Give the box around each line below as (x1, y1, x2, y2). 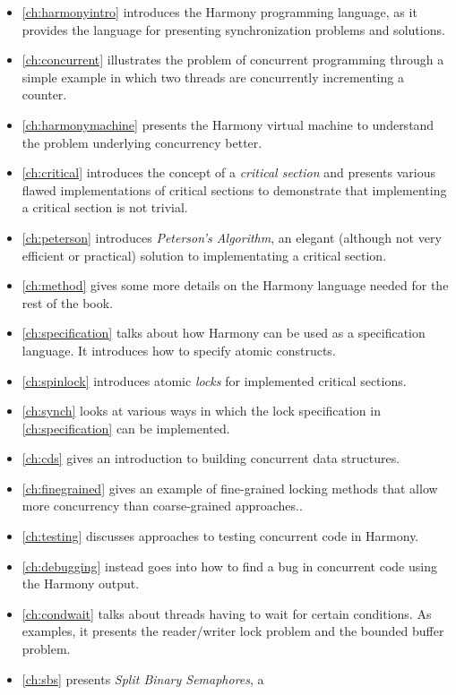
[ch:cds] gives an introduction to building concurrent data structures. (22, 449, 400, 468)
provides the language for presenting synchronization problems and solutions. (22, 20, 445, 39)
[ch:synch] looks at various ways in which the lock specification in (22, 401, 381, 420)
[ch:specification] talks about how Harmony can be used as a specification (22, 323, 426, 342)
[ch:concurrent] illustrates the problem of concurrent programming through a (22, 50, 444, 69)
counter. (22, 85, 67, 104)
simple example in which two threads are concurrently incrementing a (22, 67, 404, 86)
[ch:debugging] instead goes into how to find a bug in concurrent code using (22, 556, 437, 575)
